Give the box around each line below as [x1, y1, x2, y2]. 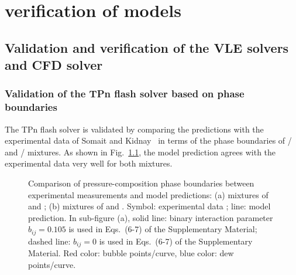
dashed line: [28, 235, 71, 247]
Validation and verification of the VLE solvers [5, 38, 289, 56]
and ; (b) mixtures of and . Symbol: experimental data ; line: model [28, 200, 271, 212]
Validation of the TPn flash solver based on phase [5, 86, 245, 101]
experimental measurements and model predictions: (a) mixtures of [28, 188, 269, 201]
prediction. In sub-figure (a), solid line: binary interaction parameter [28, 211, 273, 223]
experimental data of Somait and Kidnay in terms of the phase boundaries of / [5, 134, 292, 147]
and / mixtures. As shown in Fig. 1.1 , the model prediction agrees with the [5, 145, 276, 158]
